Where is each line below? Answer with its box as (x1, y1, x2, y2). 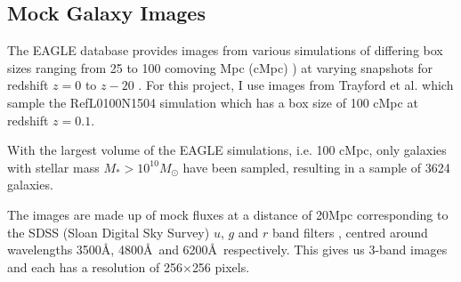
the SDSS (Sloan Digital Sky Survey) (7, 222, 210, 241)
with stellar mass (7, 157, 100, 176)
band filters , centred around (272, 222, 428, 241)
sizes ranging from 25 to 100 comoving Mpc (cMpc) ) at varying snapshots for (7, 58, 433, 77)
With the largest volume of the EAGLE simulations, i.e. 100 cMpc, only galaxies (7, 141, 447, 159)
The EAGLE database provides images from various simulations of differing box (7, 41, 443, 60)
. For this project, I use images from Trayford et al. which (138, 76, 454, 94)
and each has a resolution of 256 (7, 257, 182, 276)
